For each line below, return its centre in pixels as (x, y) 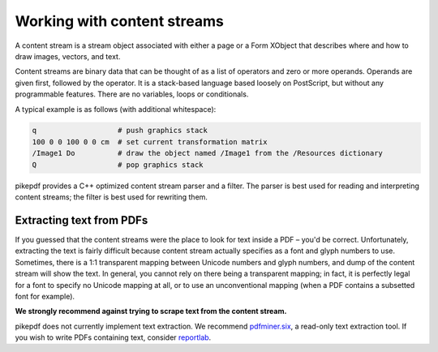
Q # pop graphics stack (118, 165)
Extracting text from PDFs (82, 220)
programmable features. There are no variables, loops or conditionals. (132, 94)
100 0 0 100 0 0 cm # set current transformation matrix (150, 142)
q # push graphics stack (120, 131)
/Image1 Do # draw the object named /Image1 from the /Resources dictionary (207, 153)
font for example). (45, 296)
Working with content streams (120, 21)
